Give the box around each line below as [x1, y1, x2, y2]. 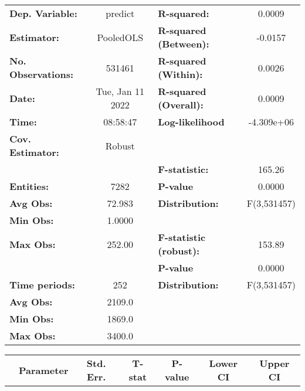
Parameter [19, 363, 69, 377]
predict [106, 6, 135, 20]
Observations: [9, 67, 74, 81]
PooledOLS [97, 30, 144, 44]
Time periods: [9, 278, 75, 291]
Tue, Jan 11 [96, 84, 144, 98]
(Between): [158, 37, 209, 50]
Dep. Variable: [9, 6, 77, 20]
